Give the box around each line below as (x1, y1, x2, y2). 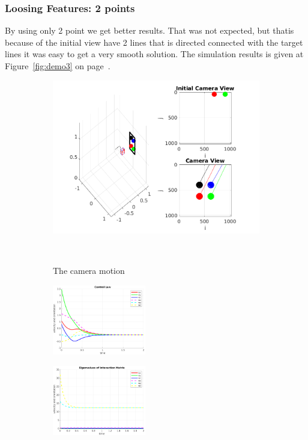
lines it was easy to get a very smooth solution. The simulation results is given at (5, 48, 304, 60)
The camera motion (53, 264, 125, 277)
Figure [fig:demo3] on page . (5, 60, 110, 72)
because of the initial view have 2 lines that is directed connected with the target (5, 36, 303, 48)
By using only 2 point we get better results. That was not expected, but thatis (5, 24, 294, 37)
